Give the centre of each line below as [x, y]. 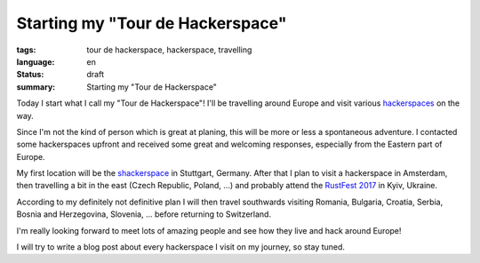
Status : [30, 75]
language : [36, 61]
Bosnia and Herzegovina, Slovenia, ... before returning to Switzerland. [144, 214]
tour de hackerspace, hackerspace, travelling [169, 50]
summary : [36, 87]
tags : [26, 50]
